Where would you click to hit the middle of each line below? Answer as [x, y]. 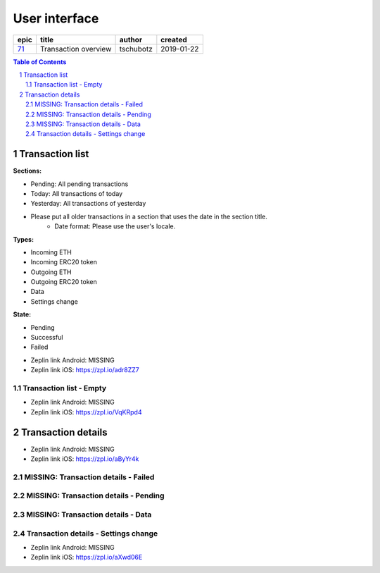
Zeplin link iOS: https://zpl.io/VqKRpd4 [86, 412]
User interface [56, 18]
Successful [47, 338]
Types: [24, 239]
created [174, 39]
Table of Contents [40, 62]
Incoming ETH [51, 252]
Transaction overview [76, 49]
